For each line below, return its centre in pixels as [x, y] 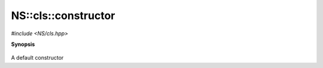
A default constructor [37, 58]
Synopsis [23, 44]
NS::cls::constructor [63, 16]
